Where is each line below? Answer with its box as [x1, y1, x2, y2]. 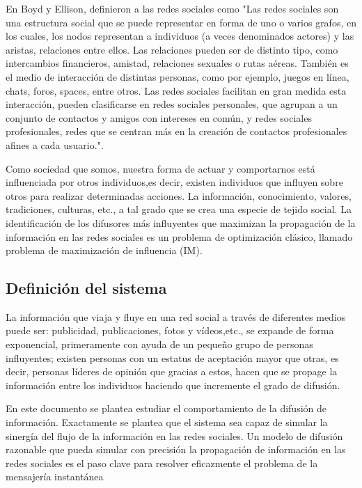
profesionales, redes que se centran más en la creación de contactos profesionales [6, 124, 347, 139]
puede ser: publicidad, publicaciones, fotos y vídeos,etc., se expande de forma [6, 323, 334, 338]
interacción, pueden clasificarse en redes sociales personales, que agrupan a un [6, 97, 338, 111]
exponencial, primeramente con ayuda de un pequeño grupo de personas [6, 337, 313, 352]
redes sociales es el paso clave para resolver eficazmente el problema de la [6, 455, 318, 470]
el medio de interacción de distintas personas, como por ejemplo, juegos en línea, [6, 69, 349, 84]
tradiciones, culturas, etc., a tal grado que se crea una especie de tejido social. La [6, 202, 352, 217]
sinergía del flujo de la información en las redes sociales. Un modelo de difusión [6, 428, 343, 443]
